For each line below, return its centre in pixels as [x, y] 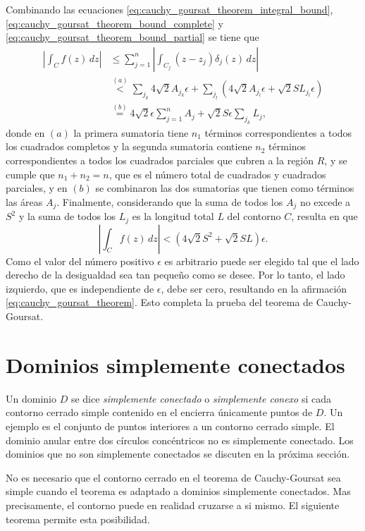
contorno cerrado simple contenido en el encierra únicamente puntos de [159, 412]
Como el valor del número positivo [80, 261]
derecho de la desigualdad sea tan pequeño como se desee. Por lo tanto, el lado [175, 275]
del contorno [254, 216]
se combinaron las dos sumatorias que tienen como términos [225, 188]
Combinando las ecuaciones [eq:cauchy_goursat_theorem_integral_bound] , [169, 9]
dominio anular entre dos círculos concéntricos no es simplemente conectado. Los [180, 440]
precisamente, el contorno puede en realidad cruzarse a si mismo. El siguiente [173, 505]
